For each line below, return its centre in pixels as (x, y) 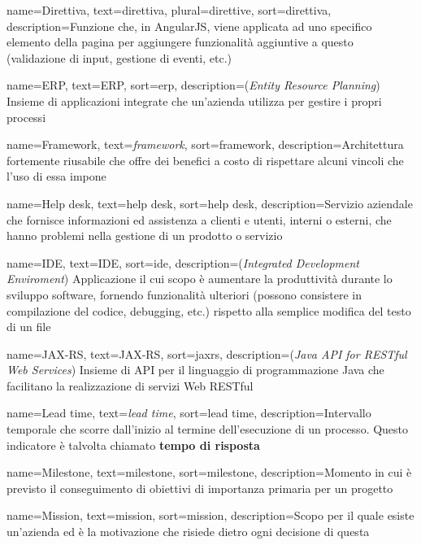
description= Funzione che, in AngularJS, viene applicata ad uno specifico (189, 26)
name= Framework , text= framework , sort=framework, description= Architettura (205, 144)
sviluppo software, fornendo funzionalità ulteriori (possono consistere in (184, 294)
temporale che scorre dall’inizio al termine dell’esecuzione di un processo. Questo (208, 429)
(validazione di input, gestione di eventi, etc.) (119, 57)
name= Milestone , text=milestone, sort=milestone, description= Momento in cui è (209, 472)
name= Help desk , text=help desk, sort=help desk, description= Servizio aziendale (210, 203)
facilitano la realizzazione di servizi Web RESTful (130, 385)
